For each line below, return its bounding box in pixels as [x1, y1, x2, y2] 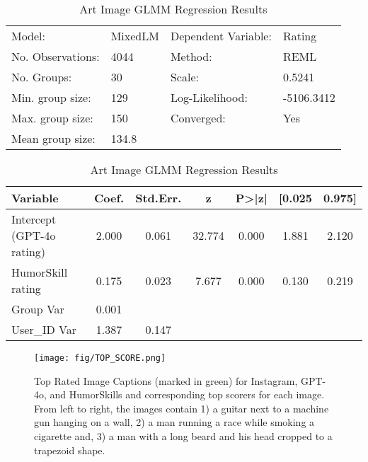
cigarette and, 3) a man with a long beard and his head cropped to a [34, 429, 333, 444]
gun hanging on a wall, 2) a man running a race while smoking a [34, 415, 315, 429]
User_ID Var [11, 321, 76, 337]
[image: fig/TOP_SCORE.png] [34, 353, 166, 363]
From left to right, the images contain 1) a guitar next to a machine [34, 400, 329, 415]
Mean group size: [11, 130, 96, 146]
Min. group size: [11, 89, 91, 105]
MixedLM [110, 28, 159, 44]
